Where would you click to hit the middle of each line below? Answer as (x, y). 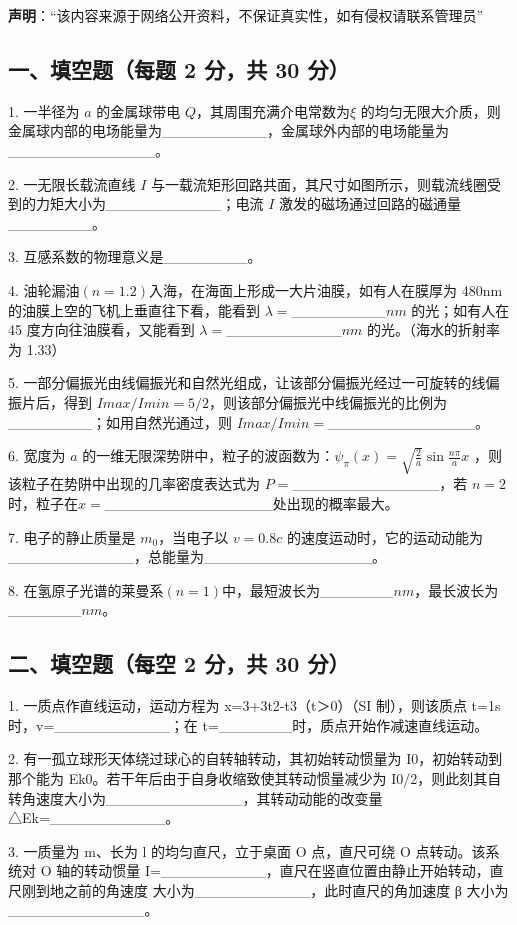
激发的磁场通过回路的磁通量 (370, 203)
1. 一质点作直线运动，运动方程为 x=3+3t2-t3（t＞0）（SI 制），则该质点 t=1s (254, 705)
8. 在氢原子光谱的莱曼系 (86, 589)
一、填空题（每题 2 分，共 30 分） (179, 68)
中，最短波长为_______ (308, 589)
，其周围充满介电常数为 (273, 110)
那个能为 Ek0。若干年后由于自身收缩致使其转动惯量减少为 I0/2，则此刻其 (248, 777)
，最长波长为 (456, 589)
